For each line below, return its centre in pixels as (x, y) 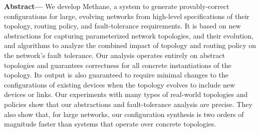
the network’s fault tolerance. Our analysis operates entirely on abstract (114, 55)
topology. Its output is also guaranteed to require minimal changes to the (116, 75)
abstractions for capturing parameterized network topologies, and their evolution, (129, 35)
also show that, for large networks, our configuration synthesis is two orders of (124, 114)
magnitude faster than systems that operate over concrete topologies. (110, 124)
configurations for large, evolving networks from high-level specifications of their (127, 16)
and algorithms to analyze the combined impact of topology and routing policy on (130, 45)
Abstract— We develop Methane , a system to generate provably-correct (117, 6)
